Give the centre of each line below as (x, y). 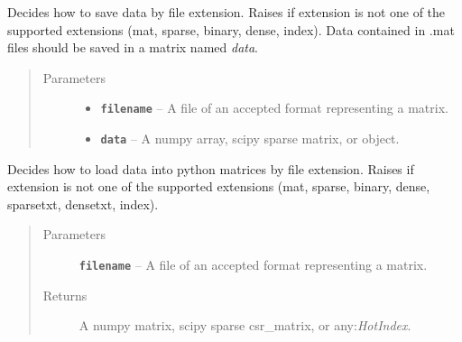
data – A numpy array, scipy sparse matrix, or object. (250, 139)
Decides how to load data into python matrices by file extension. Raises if (211, 168)
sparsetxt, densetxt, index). (83, 203)
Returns (65, 295)
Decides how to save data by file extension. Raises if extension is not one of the (226, 12)
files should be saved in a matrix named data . (133, 47)
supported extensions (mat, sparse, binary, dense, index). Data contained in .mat (231, 29)
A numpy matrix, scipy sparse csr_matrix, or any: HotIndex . (245, 325)
